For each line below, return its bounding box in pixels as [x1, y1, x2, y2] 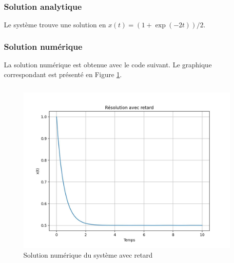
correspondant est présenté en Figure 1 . [4, 69, 122, 79]
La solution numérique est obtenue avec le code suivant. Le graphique [4, 60, 212, 70]
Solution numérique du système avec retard [23, 249, 153, 260]
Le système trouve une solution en [4, 20, 106, 30]
